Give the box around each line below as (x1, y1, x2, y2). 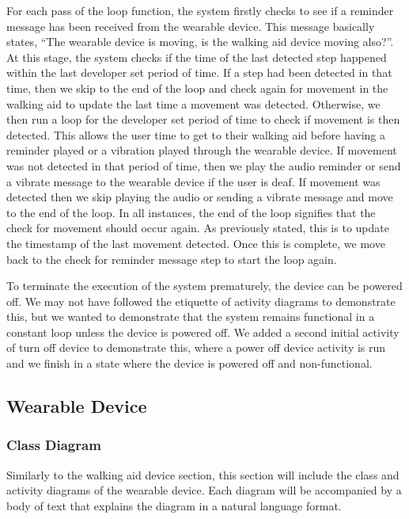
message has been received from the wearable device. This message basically (6, 17, 375, 34)
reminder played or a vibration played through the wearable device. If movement (6, 142, 397, 158)
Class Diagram (6, 435, 101, 455)
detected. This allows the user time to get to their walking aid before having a (6, 126, 386, 143)
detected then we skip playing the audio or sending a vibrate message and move (6, 189, 393, 205)
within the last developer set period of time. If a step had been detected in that (6, 64, 392, 81)
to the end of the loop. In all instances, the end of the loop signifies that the (6, 204, 376, 220)
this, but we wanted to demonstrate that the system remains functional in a (6, 308, 375, 325)
